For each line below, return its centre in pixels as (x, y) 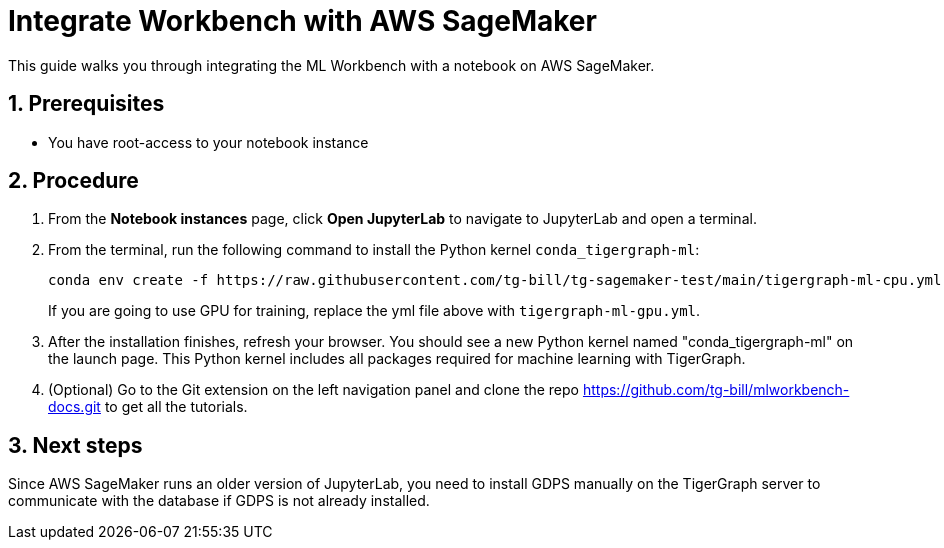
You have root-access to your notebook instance (208, 142)
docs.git (74, 407)
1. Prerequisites (86, 104)
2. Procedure (73, 181)
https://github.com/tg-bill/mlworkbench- (716, 390)
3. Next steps (75, 445)
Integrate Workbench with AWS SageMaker (302, 21)
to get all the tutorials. (176, 407)
